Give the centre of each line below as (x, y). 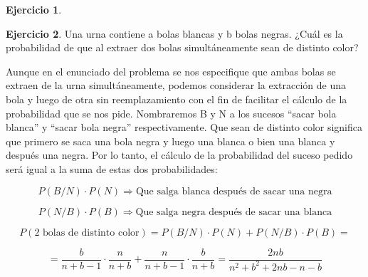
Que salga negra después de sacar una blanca (234, 212)
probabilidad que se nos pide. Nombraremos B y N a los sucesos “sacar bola (171, 113)
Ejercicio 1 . (34, 9)
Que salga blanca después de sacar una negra (234, 191)
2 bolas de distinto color (87, 232)
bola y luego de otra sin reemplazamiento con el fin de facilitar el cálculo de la (177, 99)
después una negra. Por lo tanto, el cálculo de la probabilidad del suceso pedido (179, 155)
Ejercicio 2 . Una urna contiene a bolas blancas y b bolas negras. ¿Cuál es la (174, 33)
